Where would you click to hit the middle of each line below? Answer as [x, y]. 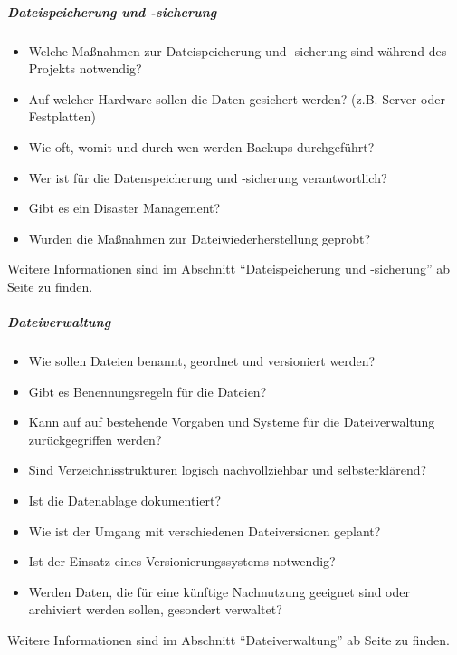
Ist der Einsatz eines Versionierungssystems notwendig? [182, 561]
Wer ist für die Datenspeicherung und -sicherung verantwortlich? [208, 177]
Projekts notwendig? [85, 68]
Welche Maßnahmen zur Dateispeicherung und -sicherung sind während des [238, 50]
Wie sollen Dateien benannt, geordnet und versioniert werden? [202, 361]
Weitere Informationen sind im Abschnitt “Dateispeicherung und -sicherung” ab [229, 269]
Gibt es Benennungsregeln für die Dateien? [148, 391]
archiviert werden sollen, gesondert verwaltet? [155, 609]
